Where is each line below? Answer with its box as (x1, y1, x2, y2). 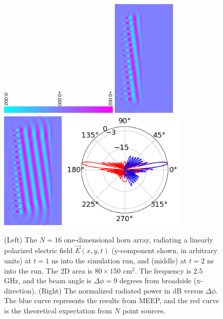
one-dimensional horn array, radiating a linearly (64, 234, 213, 244)
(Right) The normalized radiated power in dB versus (38, 285, 204, 296)
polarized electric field (4, 245, 73, 256)
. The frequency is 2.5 (135, 265, 203, 276)
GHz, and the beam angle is (4, 275, 92, 286)
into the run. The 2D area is (4, 265, 93, 276)
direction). (4, 285, 37, 296)
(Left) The (4, 234, 37, 244)
